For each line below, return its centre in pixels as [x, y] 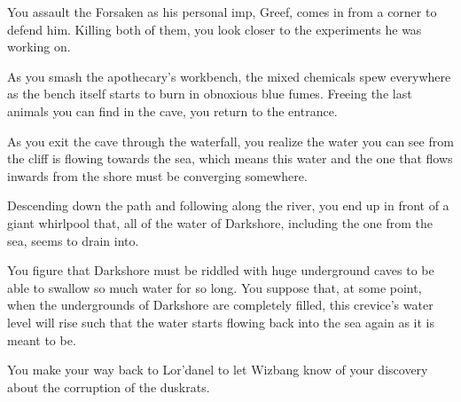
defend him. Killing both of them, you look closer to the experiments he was [215, 29]
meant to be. [42, 339]
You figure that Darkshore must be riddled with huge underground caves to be [221, 270]
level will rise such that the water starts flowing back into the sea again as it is [221, 322]
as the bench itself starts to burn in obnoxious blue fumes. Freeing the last [210, 94]
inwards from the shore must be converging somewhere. [157, 175]
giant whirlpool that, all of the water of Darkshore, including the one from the [220, 222]
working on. [39, 47]
